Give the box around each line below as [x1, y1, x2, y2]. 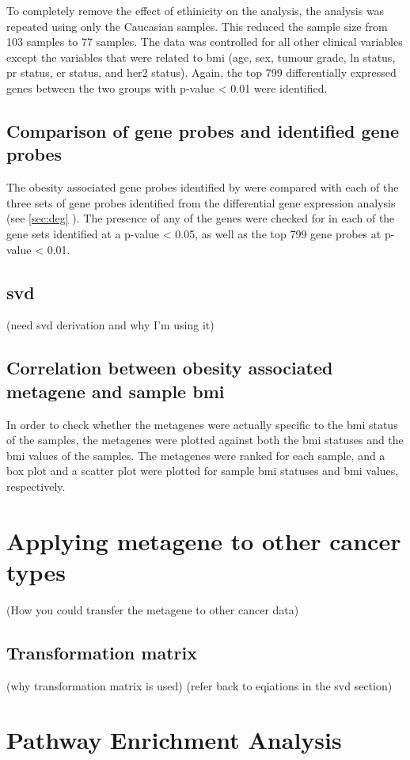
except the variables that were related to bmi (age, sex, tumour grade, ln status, [6, 48, 396, 65]
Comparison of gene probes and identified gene [6, 118, 400, 142]
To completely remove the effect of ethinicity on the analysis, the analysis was [6, 2, 385, 18]
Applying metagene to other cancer [6, 524, 401, 557]
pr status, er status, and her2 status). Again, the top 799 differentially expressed [6, 64, 397, 81]
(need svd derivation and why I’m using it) [6, 317, 214, 333]
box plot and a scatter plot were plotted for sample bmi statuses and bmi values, [6, 462, 399, 479]
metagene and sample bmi [6, 378, 225, 403]
